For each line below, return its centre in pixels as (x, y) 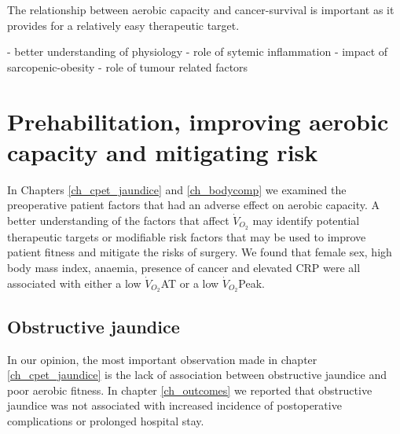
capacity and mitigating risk (163, 151)
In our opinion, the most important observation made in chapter (162, 359)
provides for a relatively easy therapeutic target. (123, 25)
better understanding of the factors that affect (118, 220)
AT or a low (190, 283)
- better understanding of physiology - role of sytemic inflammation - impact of (198, 51)
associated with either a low (74, 283)
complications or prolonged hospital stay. (106, 420)
